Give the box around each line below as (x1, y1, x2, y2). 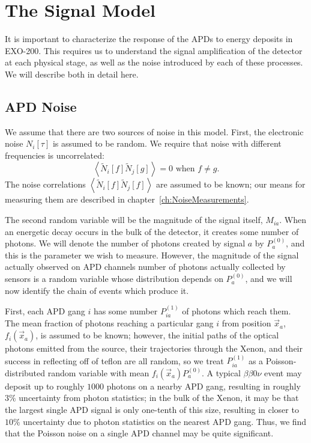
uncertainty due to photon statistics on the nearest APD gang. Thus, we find (23, 415, 307, 427)
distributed (5, 366, 46, 379)
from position (222, 317, 271, 329)
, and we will (245, 272, 292, 285)
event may (264, 366, 302, 379)
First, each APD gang (5, 305, 85, 317)
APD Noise (5, 97, 77, 115)
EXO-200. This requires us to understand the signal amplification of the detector (5, 44, 303, 57)
